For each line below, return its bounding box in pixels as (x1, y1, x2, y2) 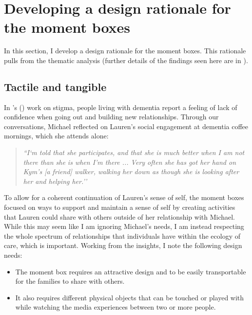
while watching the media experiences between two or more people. (15, 302, 216, 312)
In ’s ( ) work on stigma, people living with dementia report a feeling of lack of (4, 102, 237, 112)
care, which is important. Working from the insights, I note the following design (4, 240, 242, 250)
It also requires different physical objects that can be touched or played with (15, 292, 244, 302)
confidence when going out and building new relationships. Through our (4, 112, 219, 122)
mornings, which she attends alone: (4, 131, 109, 141)
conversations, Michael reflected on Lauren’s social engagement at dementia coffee (4, 121, 249, 131)
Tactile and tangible (4, 79, 107, 94)
